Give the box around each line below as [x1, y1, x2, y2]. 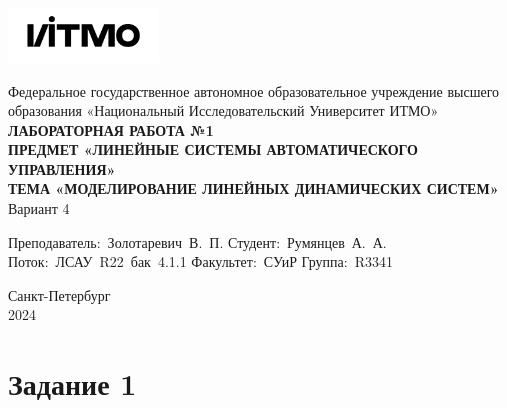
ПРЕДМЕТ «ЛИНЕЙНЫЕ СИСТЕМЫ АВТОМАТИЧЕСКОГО [8, 139, 418, 160]
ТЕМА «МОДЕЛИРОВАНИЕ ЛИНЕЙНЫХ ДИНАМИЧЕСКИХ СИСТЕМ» [8, 178, 499, 199]
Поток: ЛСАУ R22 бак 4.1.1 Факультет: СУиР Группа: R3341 [8, 251, 394, 272]
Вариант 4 [8, 198, 70, 219]
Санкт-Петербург [8, 284, 111, 305]
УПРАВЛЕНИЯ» [8, 158, 116, 179]
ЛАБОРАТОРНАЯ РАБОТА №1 [8, 119, 214, 140]
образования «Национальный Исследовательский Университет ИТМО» [8, 100, 439, 121]
